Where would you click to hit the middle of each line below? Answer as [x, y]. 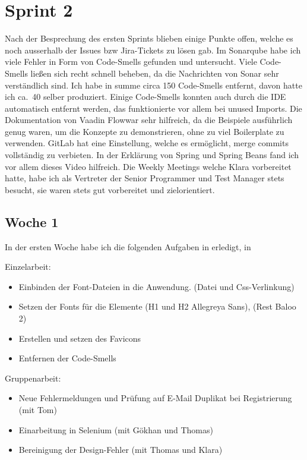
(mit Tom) [38, 409]
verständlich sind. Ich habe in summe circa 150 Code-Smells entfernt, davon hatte [153, 85]
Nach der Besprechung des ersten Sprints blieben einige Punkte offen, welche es [149, 38]
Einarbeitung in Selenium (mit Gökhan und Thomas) [116, 429]
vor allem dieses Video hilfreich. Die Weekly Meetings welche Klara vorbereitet [148, 166]
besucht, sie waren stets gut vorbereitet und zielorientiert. [110, 189]
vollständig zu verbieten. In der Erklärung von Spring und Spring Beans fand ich [152, 155]
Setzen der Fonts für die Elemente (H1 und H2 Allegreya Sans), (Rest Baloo [157, 306]
